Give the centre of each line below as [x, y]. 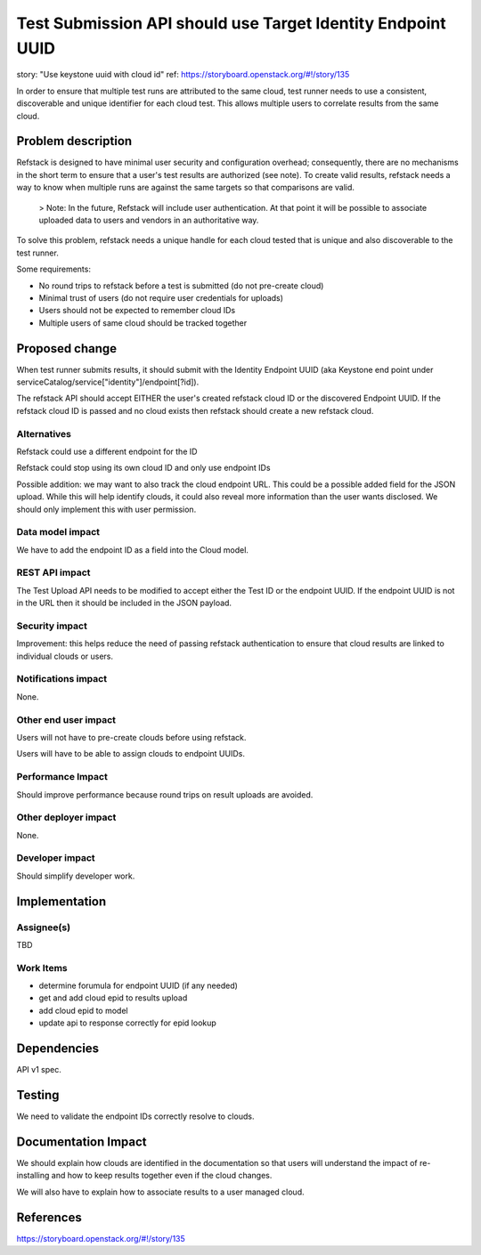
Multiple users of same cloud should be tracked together [143, 323]
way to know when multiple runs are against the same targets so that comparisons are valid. [186, 188]
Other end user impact [66, 719]
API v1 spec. [39, 1070]
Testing [38, 1095]
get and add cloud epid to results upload [113, 998]
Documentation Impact [82, 1142]
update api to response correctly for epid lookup [128, 1023]
